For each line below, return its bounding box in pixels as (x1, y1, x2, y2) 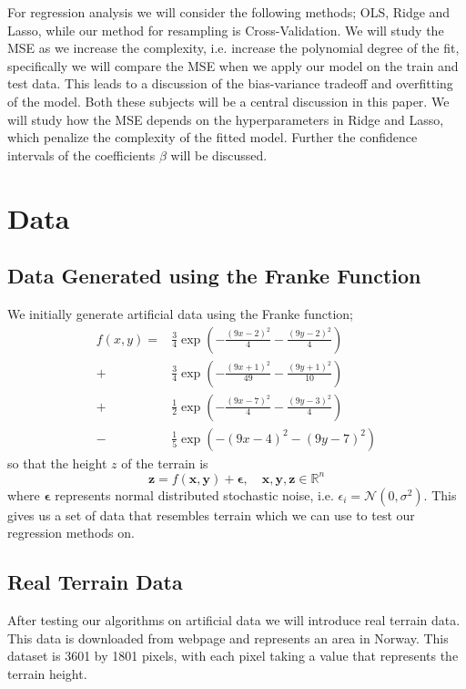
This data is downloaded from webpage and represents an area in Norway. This (7, 628, 449, 647)
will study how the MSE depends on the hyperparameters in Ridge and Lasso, (7, 109, 444, 129)
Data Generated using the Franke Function (7, 262, 421, 290)
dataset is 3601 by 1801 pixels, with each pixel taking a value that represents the (7, 646, 459, 665)
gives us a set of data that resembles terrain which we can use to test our (7, 505, 415, 524)
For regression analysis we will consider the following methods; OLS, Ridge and (7, 3, 451, 21)
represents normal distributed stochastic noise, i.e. (55, 485, 334, 504)
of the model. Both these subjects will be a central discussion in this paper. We (7, 91, 450, 110)
